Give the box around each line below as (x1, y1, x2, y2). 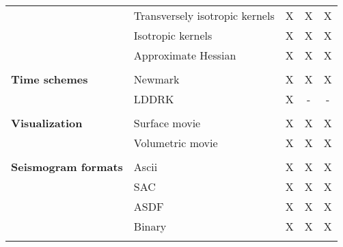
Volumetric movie (133, 135, 218, 151)
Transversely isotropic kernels (133, 8, 275, 23)
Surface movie (133, 115, 201, 131)
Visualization (11, 115, 83, 131)
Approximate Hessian (133, 47, 236, 63)
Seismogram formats (11, 159, 123, 174)
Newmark (133, 71, 180, 87)
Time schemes (11, 71, 88, 87)
